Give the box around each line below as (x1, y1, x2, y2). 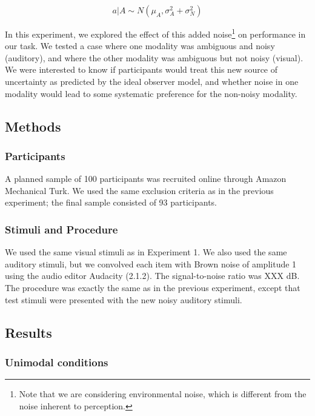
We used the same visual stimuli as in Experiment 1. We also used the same (5, 246, 287, 258)
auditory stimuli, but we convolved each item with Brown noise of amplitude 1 (5, 257, 297, 270)
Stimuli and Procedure (5, 221, 118, 237)
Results (5, 323, 52, 341)
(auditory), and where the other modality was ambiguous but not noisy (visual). (5, 51, 303, 64)
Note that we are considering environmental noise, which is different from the (19, 387, 307, 400)
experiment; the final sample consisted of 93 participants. (5, 196, 217, 209)
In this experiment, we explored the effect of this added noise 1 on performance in (5, 26, 306, 40)
